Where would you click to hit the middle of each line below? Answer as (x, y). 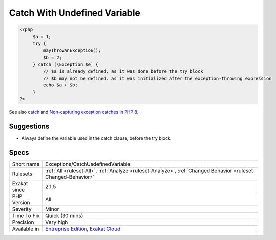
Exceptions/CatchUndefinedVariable (88, 164)
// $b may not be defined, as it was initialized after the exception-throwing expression (157, 78)
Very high (57, 222)
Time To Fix (26, 215)
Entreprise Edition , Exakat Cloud (83, 229)
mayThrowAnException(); (72, 50)
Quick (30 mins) (64, 215)
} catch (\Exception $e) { (66, 64)
